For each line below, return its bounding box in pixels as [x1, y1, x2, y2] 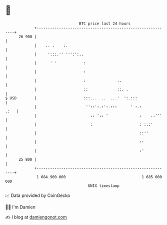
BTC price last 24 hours [79, 21, 131, 26]
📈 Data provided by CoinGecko [5, 192, 70, 198]
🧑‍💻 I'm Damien [5, 204, 36, 210]
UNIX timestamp [87, 183, 120, 188]
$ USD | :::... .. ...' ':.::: [5, 95, 137, 101]
